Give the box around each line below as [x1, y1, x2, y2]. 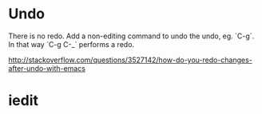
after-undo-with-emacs [8, 63, 86, 73]
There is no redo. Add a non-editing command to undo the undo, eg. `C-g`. [8, 31, 255, 41]
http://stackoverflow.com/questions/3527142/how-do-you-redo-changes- [8, 55, 253, 65]
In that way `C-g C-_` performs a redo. [8, 39, 134, 49]
